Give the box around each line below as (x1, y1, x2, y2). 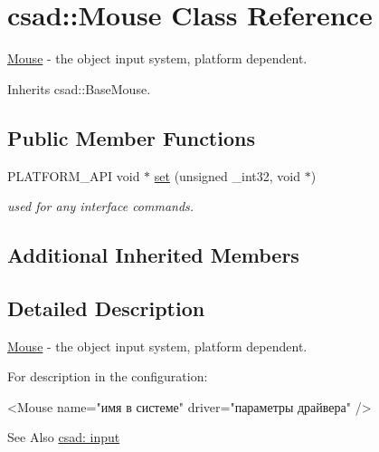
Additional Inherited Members (7, 241, 299, 269)
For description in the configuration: (7, 367, 208, 386)
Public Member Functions (7, 123, 255, 151)
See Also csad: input (7, 428, 120, 447)
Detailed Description (7, 293, 205, 322)
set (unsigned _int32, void (154, 166, 300, 185)
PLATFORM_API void (7, 166, 140, 185)
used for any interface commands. (7, 197, 194, 216)
